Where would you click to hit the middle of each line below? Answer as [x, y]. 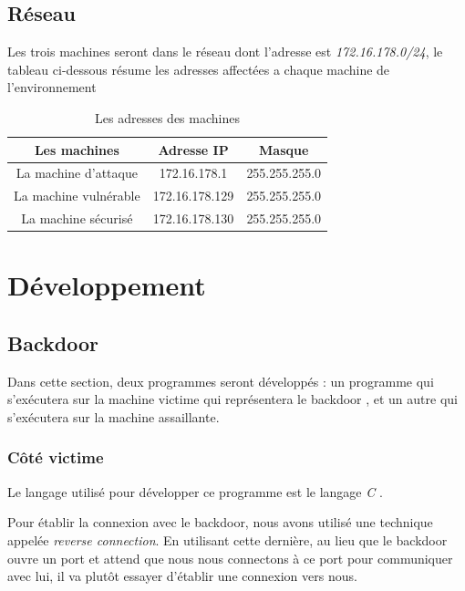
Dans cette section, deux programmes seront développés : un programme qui [221, 381]
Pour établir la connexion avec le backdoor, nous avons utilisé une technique [220, 522]
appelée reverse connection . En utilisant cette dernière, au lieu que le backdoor [227, 539]
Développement [107, 285]
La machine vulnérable [77, 196]
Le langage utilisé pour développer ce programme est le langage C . [195, 491]
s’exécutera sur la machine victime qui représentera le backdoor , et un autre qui [232, 399]
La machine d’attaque [77, 173]
